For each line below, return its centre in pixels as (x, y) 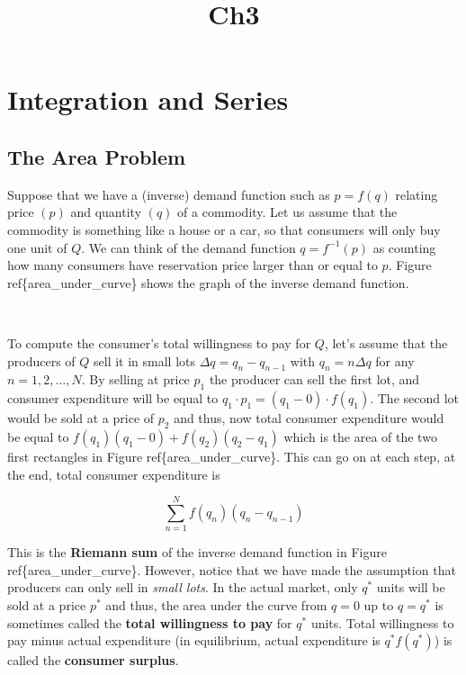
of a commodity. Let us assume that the (287, 212)
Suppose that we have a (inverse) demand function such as (169, 194)
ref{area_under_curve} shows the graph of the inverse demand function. (208, 282)
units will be (411, 587)
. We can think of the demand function (188, 247)
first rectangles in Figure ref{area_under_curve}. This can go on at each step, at (232, 456)
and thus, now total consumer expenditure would (309, 418)
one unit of (37, 247)
